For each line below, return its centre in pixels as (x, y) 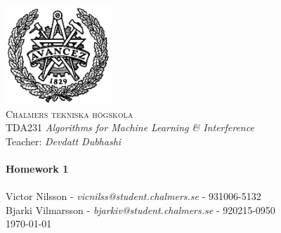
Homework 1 (37, 169)
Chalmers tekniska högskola (70, 113)
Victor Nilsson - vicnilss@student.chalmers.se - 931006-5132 (133, 196)
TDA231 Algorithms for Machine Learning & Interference (130, 127)
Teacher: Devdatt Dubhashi (64, 141)
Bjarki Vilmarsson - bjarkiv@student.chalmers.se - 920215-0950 (140, 209)
